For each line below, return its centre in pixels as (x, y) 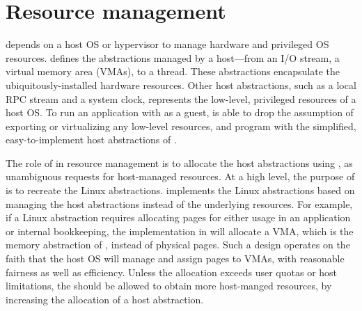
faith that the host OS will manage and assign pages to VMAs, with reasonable (175, 258)
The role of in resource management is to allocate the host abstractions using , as (179, 162)
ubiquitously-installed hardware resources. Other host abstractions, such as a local (181, 85)
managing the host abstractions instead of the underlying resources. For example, (179, 204)
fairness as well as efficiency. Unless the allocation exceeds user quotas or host (172, 272)
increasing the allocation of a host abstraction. (105, 299)
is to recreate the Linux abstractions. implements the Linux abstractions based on (180, 190)
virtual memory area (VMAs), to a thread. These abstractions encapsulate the (173, 71)
